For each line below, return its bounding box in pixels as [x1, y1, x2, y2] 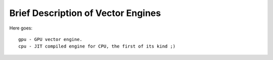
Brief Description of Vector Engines [9, 7, 161, 18]
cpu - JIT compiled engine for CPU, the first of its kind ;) [18, 43, 176, 49]
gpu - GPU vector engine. [18, 36, 83, 42]
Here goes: [9, 25, 33, 31]
